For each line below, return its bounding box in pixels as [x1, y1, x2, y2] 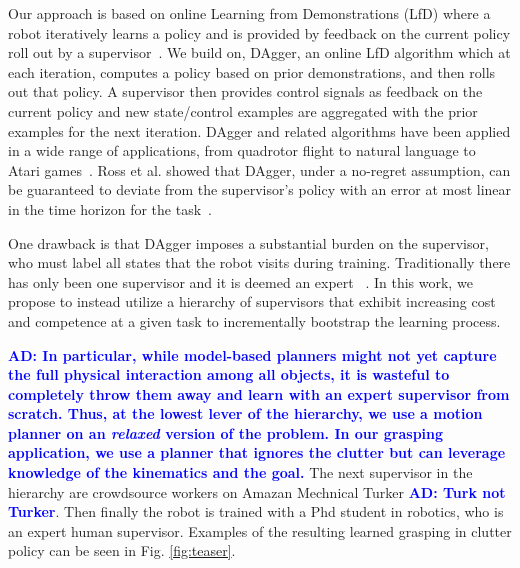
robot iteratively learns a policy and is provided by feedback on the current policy [8, 22, 511, 43]
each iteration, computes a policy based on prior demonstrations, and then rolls [8, 61, 496, 82]
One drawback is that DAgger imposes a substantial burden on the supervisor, [8, 232, 489, 253]
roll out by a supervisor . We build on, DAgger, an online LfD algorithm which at [8, 42, 511, 63]
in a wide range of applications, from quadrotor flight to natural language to [8, 140, 476, 161]
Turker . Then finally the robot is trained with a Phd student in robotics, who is [8, 501, 504, 522]
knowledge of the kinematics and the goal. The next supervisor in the [8, 462, 473, 483]
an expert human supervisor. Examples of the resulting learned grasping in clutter [8, 520, 512, 541]
